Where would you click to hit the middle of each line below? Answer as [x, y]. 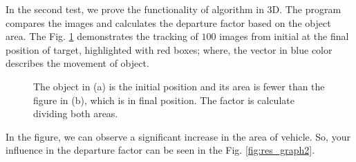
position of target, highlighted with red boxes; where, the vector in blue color [169, 49]
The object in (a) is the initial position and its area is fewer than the [179, 86]
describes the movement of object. [77, 63]
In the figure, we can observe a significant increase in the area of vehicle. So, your [178, 136]
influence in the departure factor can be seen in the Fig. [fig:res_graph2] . [160, 150]
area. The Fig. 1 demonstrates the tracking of [102, 36]
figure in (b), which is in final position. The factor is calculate [164, 100]
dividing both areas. [76, 113]
